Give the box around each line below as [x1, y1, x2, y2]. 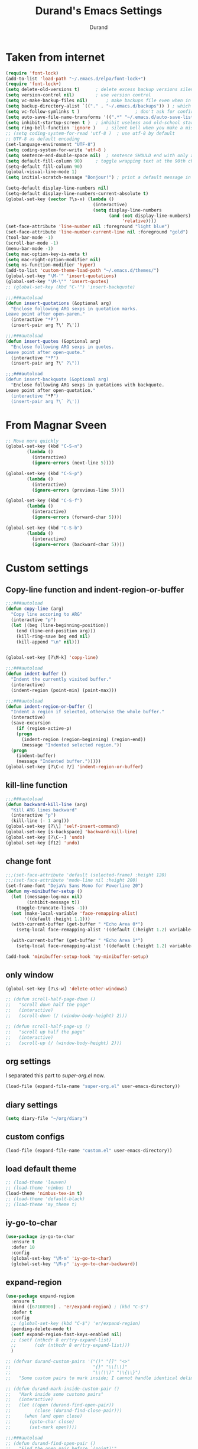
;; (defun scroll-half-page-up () [5, 1024, 91, 1029]
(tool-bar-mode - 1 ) [5, 235, 54, 241]
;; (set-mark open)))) [5, 1424, 77, 1430]
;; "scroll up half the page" [5, 1029, 85, 1035]
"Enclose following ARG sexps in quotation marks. [11, 306, 138, 311]
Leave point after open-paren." [5, 311, 85, 317]
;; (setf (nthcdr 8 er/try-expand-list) [11, 1337, 112, 1343]
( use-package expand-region [5, 1293, 75, 1299]
